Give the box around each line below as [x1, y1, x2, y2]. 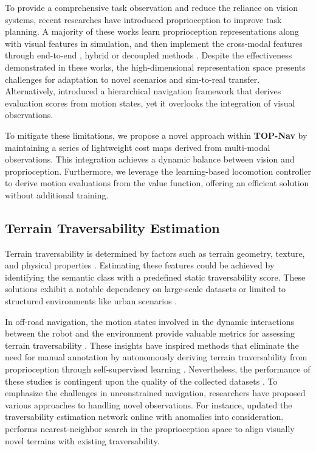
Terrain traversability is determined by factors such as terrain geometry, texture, [5, 246, 305, 259]
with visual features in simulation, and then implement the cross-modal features [5, 37, 303, 49]
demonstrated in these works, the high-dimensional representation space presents [5, 60, 306, 73]
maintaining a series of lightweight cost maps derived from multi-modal [5, 141, 270, 153]
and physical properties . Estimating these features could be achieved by [5, 259, 275, 271]
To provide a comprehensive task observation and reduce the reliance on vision [5, 1, 298, 13]
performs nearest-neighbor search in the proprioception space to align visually [5, 422, 295, 435]
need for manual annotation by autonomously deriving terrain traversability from [5, 351, 307, 363]
